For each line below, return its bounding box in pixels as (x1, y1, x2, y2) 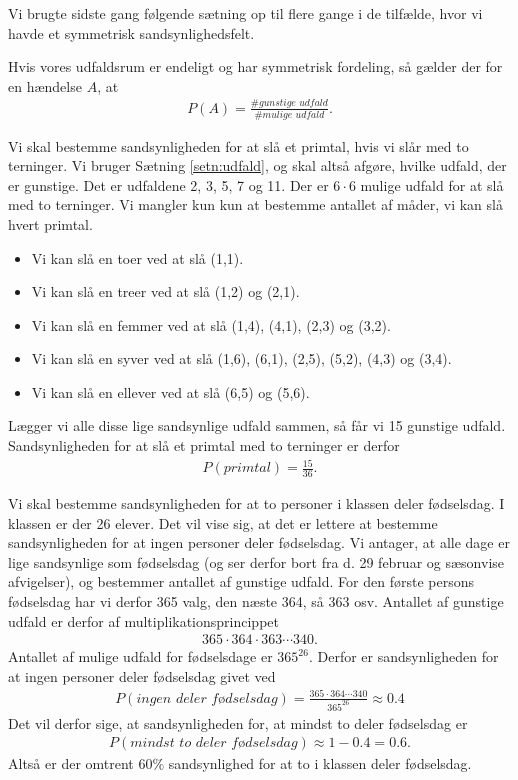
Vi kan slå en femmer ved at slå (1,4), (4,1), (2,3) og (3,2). (31, 314, 391, 335)
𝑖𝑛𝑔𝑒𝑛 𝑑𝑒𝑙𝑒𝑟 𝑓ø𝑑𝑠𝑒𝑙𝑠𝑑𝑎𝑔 (136, 691, 278, 706)
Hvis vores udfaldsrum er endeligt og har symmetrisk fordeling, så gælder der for (8, 56, 503, 77)
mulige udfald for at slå (360, 174, 504, 195)
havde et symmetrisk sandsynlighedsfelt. (8, 22, 255, 43)
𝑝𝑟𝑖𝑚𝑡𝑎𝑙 (223, 461, 271, 476)
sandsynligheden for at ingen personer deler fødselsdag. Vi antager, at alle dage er (8, 532, 510, 553)
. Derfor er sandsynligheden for (308, 646, 499, 667)
